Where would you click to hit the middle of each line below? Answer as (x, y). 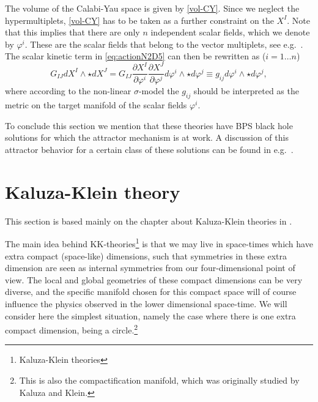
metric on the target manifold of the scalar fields (96, 105)
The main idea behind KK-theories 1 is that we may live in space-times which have (159, 243)
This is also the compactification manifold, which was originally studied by (159, 380)
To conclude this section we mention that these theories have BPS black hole (149, 125)
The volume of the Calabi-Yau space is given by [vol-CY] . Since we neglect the (152, 8)
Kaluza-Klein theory (93, 191)
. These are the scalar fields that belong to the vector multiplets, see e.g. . (164, 44)
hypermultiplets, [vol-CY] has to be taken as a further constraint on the (139, 20)
